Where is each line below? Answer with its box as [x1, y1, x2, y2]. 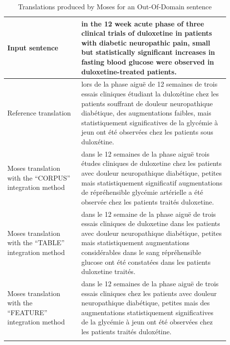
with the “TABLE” [7, 237, 65, 248]
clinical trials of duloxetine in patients [81, 28, 212, 38]
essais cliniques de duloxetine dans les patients [81, 218, 220, 229]
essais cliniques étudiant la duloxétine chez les [81, 89, 219, 98]
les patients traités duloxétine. [81, 326, 172, 336]
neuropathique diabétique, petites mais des [81, 298, 210, 308]
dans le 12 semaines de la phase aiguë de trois [81, 278, 219, 289]
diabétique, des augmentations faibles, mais [81, 108, 211, 118]
